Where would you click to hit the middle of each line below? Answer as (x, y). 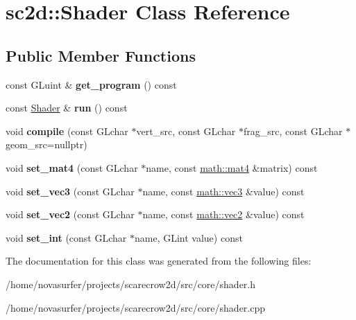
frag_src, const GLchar (293, 131)
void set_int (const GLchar (66, 237)
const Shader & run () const (67, 108)
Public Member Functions (101, 55)
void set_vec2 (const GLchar (70, 214)
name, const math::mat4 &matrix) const (232, 167)
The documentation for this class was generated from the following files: (159, 261)
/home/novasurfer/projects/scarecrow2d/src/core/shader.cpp (136, 307)
